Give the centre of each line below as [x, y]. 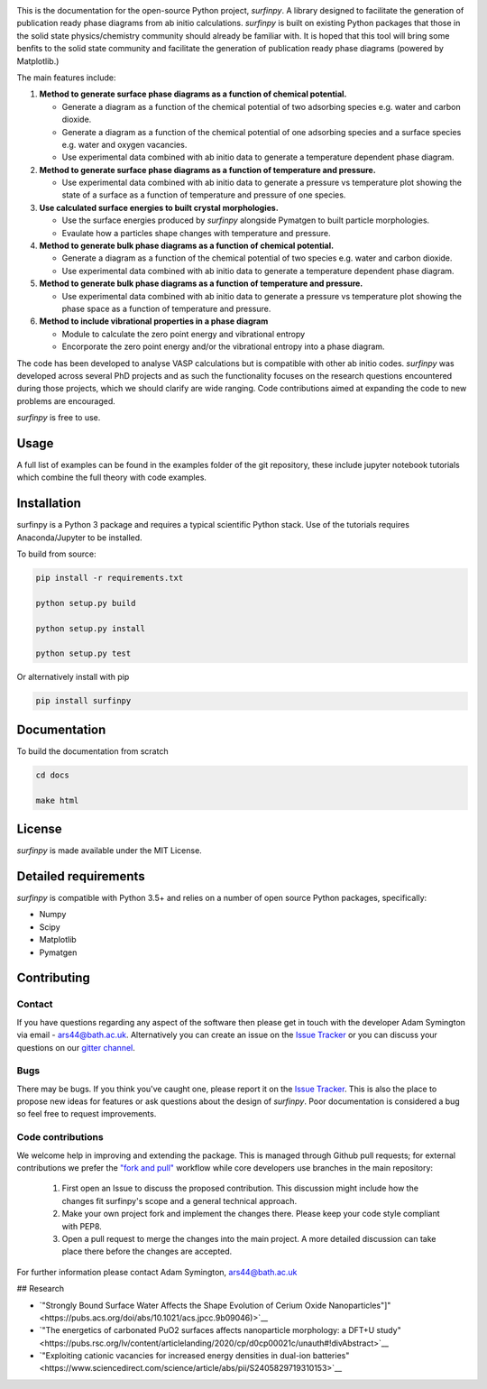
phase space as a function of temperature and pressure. [166, 308]
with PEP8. [82, 1226]
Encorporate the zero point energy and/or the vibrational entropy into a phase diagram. [223, 346]
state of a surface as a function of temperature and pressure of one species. [204, 195]
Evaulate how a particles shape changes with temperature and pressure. [196, 233]
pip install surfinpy [83, 701]
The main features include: [66, 78]
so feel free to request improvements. [87, 1114]
